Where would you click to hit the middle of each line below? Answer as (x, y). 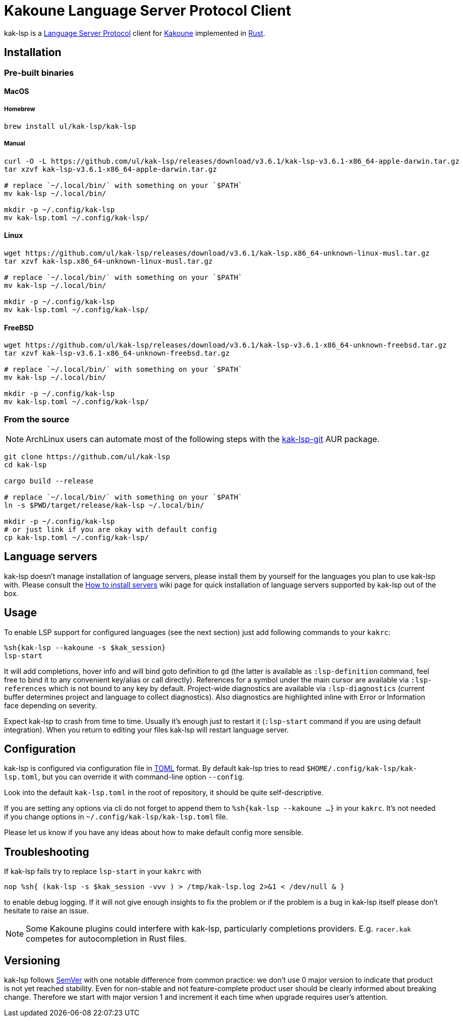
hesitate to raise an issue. (46, 911)
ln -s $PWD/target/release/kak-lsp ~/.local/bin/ (104, 505)
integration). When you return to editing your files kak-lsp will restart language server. (146, 730)
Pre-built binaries (39, 72)
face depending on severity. (50, 705)
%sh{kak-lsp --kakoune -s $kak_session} (85, 647)
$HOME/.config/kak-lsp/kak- (362, 769)
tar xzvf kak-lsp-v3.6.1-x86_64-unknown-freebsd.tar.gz (117, 353)
